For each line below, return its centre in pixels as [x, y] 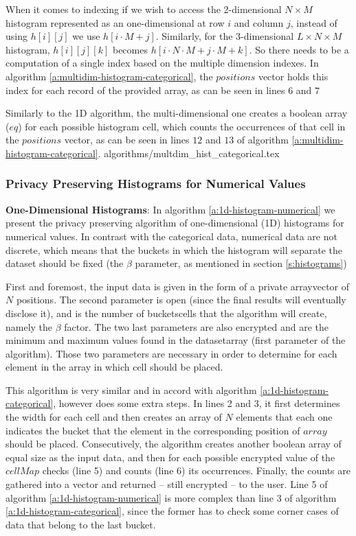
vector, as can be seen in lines [127, 140]
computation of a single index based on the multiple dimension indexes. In [162, 63]
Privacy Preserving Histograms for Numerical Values [156, 184]
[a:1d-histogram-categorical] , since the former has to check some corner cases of [172, 511]
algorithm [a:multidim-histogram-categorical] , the [109, 76]
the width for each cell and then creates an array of [114, 417]
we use [86, 36]
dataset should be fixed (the [65, 263]
